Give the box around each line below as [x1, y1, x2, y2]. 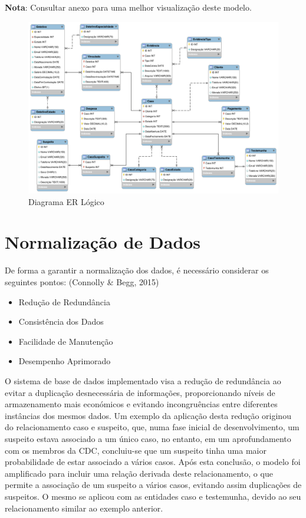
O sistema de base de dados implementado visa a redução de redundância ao [5, 374, 281, 387]
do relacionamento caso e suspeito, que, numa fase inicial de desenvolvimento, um [5, 421, 300, 433]
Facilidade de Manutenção [18, 335, 113, 347]
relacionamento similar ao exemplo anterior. [5, 501, 163, 514]
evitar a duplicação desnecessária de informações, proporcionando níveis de [5, 386, 275, 398]
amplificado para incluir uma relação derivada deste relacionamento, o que [5, 467, 273, 479]
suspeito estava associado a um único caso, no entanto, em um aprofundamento [5, 432, 291, 444]
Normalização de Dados [5, 230, 201, 254]
